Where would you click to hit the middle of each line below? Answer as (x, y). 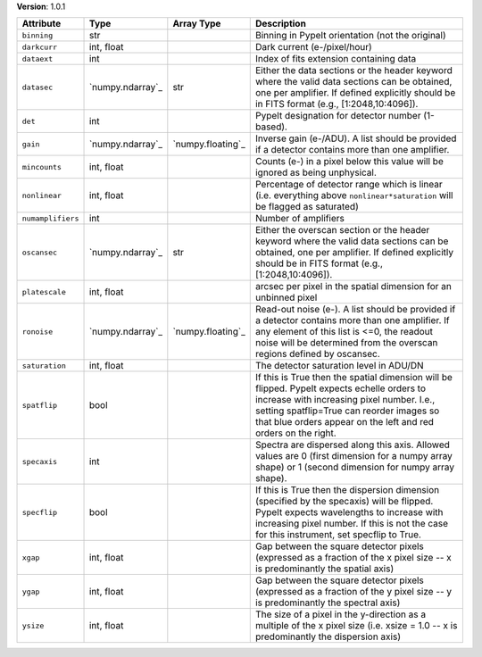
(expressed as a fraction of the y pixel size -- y (353, 592)
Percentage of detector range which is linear (349, 185)
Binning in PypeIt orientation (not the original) (350, 36)
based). (271, 127)
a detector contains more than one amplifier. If (352, 320)
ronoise (37, 332)
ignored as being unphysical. (316, 172)
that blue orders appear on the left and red (345, 422)
